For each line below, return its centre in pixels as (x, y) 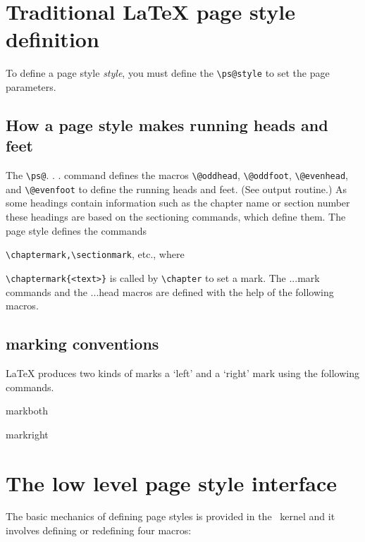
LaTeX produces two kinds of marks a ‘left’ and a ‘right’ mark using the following (182, 372)
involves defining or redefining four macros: (99, 530)
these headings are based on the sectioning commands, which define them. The (176, 217)
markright (27, 434)
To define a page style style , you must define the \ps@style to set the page (168, 73)
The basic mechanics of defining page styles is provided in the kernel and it (171, 516)
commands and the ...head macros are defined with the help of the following (170, 291)
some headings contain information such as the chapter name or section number (178, 203)
